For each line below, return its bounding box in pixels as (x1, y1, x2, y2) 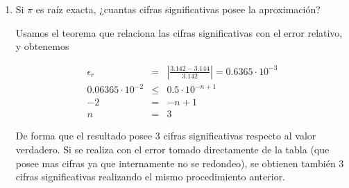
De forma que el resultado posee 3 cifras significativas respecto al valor (15, 128, 316, 143)
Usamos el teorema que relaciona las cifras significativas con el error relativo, (15, 25, 343, 40)
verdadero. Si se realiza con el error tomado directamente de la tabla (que (15, 142, 330, 156)
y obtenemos (15, 39, 69, 53)
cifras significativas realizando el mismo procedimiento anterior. (15, 169, 286, 184)
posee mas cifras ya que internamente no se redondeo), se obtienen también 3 (15, 155, 344, 170)
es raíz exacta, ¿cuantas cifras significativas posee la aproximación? (35, 2, 321, 16)
